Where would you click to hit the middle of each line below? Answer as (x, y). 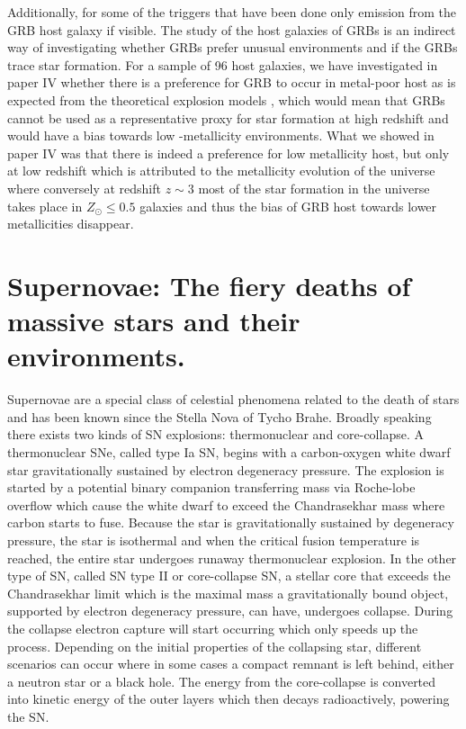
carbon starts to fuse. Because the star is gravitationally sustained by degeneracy (231, 522)
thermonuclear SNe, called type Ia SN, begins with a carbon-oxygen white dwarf (229, 452)
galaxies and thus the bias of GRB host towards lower (288, 206)
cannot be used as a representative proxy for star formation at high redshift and (228, 117)
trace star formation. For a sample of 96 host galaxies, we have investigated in (223, 64)
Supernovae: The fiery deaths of (209, 285)
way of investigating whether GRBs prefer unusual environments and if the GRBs (233, 47)
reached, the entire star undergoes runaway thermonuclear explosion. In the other (232, 558)
